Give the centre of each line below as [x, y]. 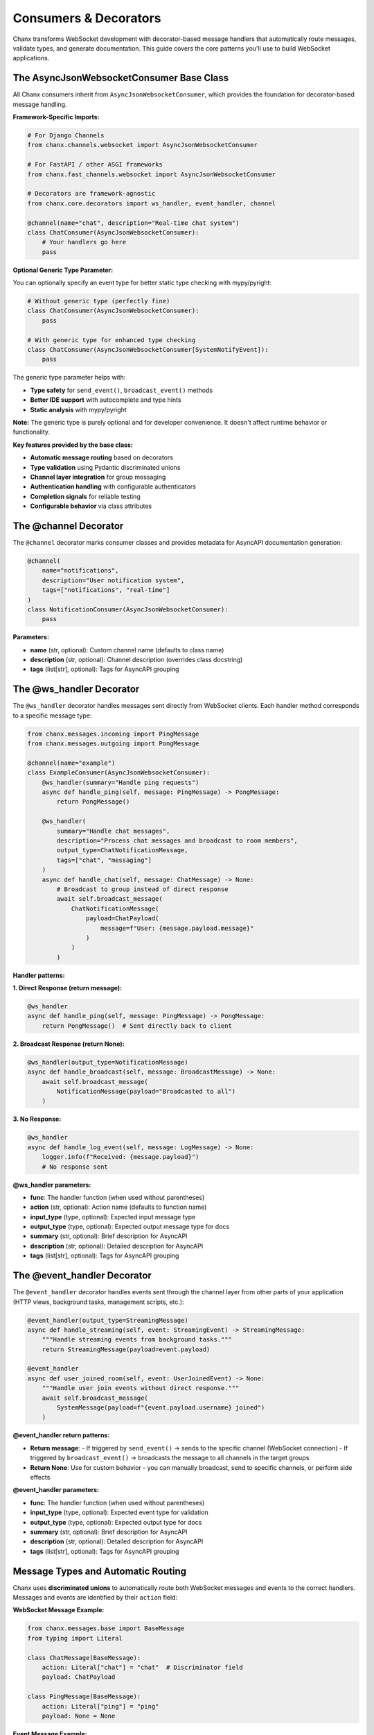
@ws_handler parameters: [52, 1185]
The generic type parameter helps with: [69, 378]
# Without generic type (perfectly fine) [99, 301]
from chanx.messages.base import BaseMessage [106, 1628]
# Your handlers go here [84, 242]
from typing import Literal [75, 1638]
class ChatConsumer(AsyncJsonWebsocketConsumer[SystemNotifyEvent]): [148, 349]
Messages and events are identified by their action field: [95, 1598]
